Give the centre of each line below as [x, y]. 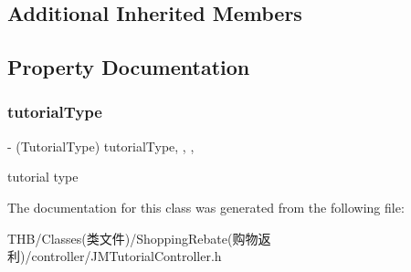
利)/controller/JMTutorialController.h [115, 256]
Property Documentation [129, 67]
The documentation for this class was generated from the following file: [206, 207]
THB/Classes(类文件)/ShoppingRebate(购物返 [139, 238]
